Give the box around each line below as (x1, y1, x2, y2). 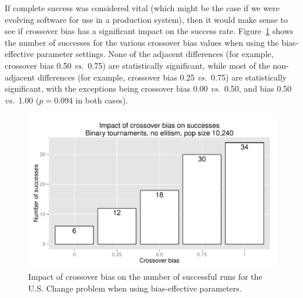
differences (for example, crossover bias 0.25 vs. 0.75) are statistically (37, 71, 287, 83)
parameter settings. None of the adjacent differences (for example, (36, 48, 274, 60)
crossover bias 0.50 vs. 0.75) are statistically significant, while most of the (5, 59, 270, 71)
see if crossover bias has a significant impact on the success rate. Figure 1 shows (5, 25, 294, 37)
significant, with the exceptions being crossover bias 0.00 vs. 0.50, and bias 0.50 (5, 82, 292, 95)
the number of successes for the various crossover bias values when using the (5, 36, 279, 48)
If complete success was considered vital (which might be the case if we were (5, 2, 280, 14)
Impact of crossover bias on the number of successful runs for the (28, 270, 262, 283)
